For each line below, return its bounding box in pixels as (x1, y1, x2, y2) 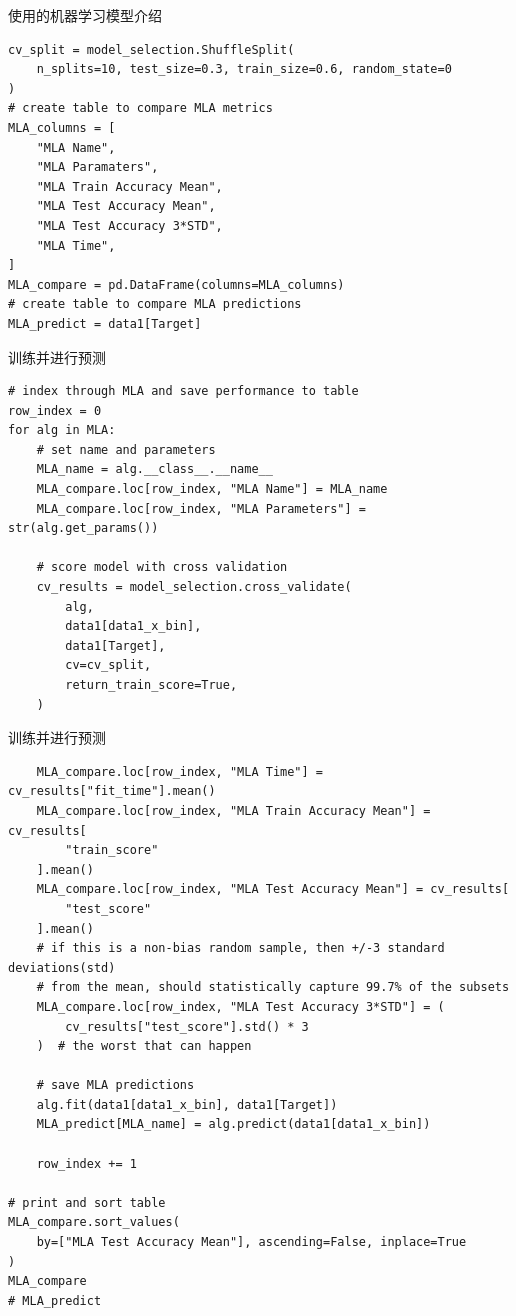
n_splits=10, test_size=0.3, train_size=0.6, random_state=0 (36, 62, 452, 77)
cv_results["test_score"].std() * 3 (65, 1019, 309, 1034)
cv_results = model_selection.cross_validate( (36, 580, 352, 595)
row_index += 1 (36, 1156, 137, 1171)
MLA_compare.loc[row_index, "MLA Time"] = (36, 764, 323, 779)
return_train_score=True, (65, 678, 238, 692)
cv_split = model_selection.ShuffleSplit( (8, 42, 295, 57)
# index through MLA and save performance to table (8, 384, 359, 399)
